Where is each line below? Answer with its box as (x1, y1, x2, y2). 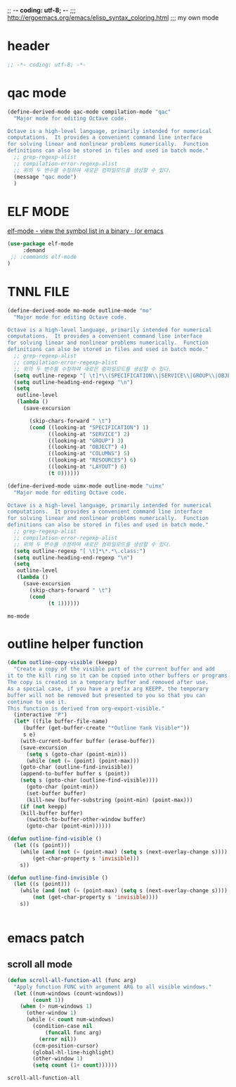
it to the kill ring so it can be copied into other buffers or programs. (7, 672, 231, 680)
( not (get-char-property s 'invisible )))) (32, 894, 159, 901)
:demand (22, 247, 46, 254)
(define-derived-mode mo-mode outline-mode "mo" (7, 307, 152, 314)
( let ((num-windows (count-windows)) (13, 990, 124, 997)
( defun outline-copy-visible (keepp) (7, 659, 118, 666)
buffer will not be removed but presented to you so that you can (7, 692, 206, 699)
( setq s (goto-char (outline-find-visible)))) (20, 777, 159, 784)
